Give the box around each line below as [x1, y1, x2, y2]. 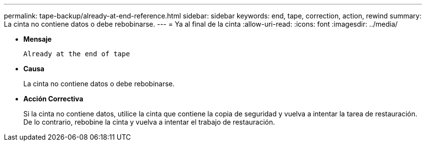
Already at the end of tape [23, 50, 130, 58]
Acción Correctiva [23, 95, 84, 103]
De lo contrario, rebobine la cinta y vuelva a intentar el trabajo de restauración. [23, 118, 275, 126]
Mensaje [23, 35, 52, 43]
